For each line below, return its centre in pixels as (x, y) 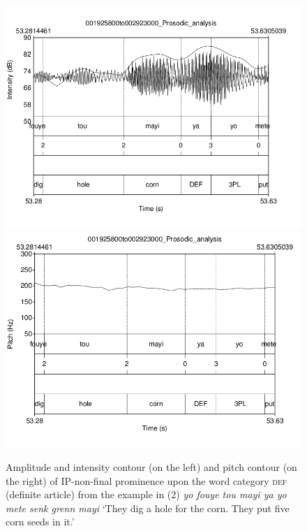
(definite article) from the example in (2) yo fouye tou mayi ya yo (146, 494)
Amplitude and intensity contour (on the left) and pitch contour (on (151, 467)
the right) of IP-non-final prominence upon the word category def (147, 480)
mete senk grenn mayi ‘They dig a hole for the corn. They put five (148, 508)
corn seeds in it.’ (40, 522)
